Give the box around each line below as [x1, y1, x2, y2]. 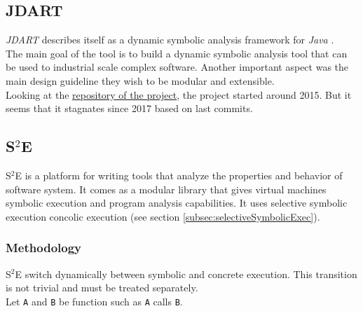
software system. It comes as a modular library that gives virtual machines [6, 181, 327, 196]
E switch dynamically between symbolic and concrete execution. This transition [15, 266, 357, 281]
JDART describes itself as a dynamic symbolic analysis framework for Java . [6, 32, 334, 47]
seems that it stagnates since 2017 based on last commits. [6, 101, 253, 116]
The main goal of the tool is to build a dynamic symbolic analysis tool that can [6, 46, 348, 60]
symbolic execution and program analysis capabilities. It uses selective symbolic [6, 195, 348, 210]
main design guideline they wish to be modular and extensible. [6, 73, 275, 88]
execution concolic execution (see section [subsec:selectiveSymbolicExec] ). [6, 209, 320, 223]
